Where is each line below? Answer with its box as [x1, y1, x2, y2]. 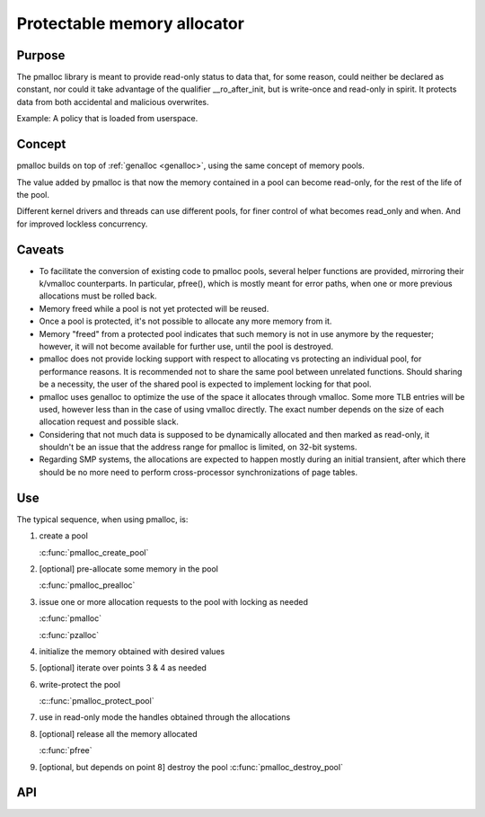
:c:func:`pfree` [39, 745, 93, 756]
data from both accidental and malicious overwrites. [16, 96, 210, 107]
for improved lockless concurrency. [16, 218, 148, 229]
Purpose [16, 48, 66, 63]
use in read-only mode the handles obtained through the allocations [39, 712, 291, 723]
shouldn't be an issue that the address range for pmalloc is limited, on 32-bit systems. [39, 441, 357, 453]
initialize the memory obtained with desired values [39, 645, 225, 656]
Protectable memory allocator [16, 13, 244, 33]
